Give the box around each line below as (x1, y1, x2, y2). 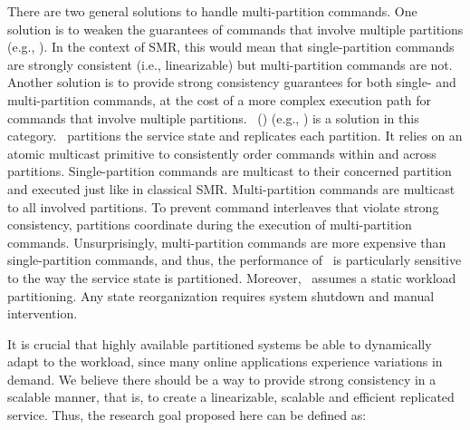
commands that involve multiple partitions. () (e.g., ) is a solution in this (7, 108, 419, 127)
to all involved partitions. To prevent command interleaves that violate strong (7, 197, 439, 216)
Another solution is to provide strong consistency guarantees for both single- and (7, 73, 456, 92)
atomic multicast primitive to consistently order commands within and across (7, 143, 436, 162)
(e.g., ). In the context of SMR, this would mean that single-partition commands (7, 37, 455, 56)
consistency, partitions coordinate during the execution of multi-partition (7, 215, 412, 234)
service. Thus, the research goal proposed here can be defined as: (7, 406, 367, 425)
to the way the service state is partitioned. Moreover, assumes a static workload (7, 268, 456, 287)
